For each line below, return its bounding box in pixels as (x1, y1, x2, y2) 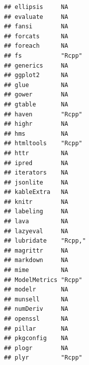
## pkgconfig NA (4, 335, 68, 342)
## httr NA (4, 149, 68, 157)
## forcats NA (4, 32, 68, 40)
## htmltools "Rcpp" (4, 140, 83, 147)
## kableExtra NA (4, 188, 68, 196)
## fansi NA (4, 23, 68, 30)
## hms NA (4, 130, 68, 137)
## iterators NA (4, 169, 68, 177)
